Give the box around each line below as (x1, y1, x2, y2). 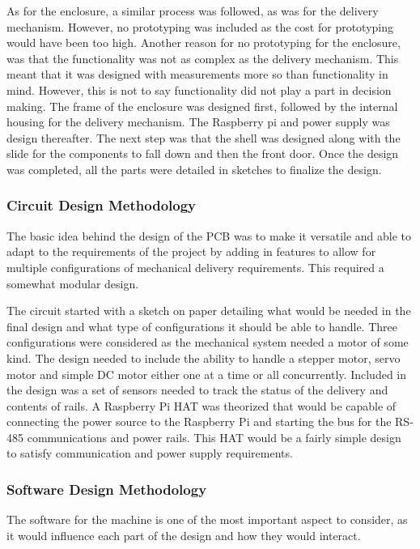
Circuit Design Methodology (6, 195, 197, 215)
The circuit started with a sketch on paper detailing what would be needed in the (6, 302, 411, 319)
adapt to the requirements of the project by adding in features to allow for (6, 243, 376, 260)
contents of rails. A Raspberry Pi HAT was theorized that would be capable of (6, 397, 397, 414)
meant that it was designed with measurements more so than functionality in (6, 66, 388, 83)
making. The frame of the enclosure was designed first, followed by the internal (6, 97, 398, 114)
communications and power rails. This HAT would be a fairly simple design (27, 428, 401, 445)
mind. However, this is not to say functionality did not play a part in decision (6, 81, 392, 98)
